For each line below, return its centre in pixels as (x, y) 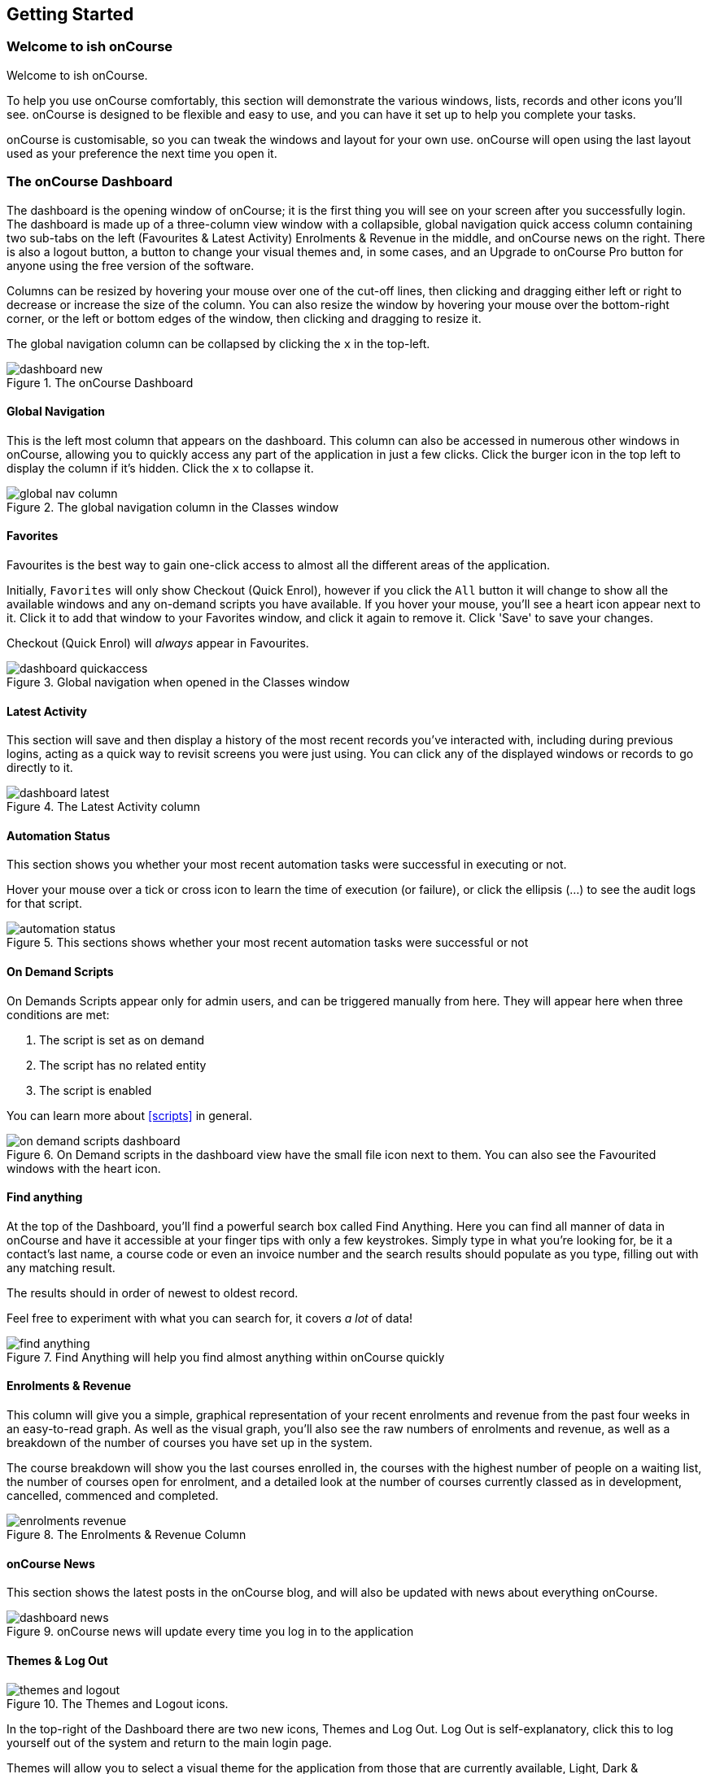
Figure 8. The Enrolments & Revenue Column (126, 1535)
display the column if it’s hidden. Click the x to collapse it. (160, 468)
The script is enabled (96, 1090)
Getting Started (70, 14)
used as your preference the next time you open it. (142, 153)
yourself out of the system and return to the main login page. (169, 1742)
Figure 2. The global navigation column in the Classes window (173, 507)
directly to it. (40, 768)
